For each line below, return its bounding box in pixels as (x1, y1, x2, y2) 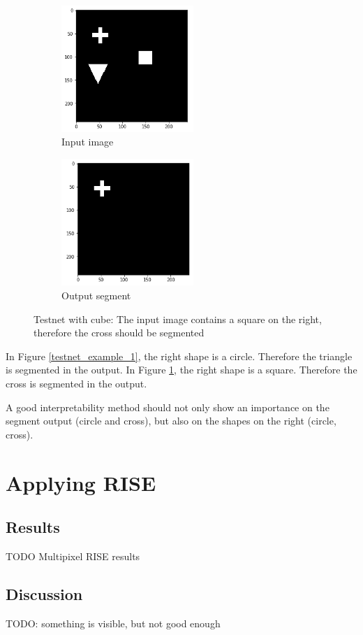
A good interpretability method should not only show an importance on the (6, 399, 329, 414)
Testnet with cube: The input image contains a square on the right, (34, 311, 322, 326)
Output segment (61, 287, 131, 302)
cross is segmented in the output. (6, 376, 147, 390)
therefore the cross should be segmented (34, 325, 205, 340)
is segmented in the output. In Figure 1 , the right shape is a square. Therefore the (6, 362, 357, 377)
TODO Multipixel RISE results (6, 548, 140, 563)
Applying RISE (6, 468, 156, 497)
